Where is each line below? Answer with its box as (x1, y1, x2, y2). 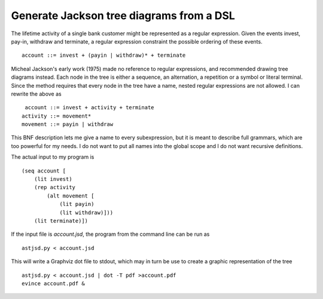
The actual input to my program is (11, 153, 95, 161)
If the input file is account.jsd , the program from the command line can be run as (11, 230, 210, 238)
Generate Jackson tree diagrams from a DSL (11, 9, 236, 22)
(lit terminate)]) (33, 217, 89, 224)
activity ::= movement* (22, 112, 92, 119)
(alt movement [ (47, 192, 95, 199)
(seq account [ (22, 167, 66, 174)
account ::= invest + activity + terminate (25, 104, 155, 111)
